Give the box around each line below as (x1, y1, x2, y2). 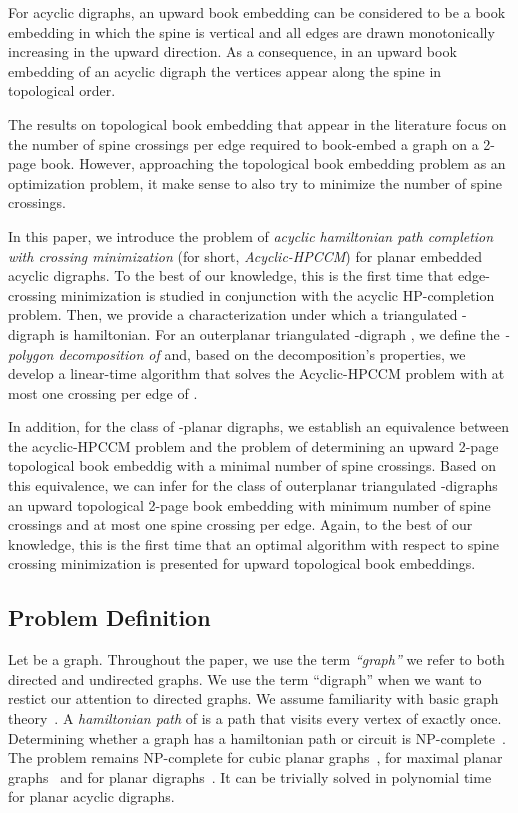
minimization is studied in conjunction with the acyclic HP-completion (61, 284, 495, 305)
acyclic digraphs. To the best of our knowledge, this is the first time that (8, 265, 454, 286)
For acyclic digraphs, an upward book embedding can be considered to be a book (8, 2, 506, 22)
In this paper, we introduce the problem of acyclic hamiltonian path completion (8, 225, 494, 246)
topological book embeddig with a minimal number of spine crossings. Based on (8, 455, 496, 476)
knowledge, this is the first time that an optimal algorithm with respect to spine (8, 533, 499, 554)
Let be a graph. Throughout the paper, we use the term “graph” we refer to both (8, 649, 505, 670)
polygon (8, 343, 54, 364)
